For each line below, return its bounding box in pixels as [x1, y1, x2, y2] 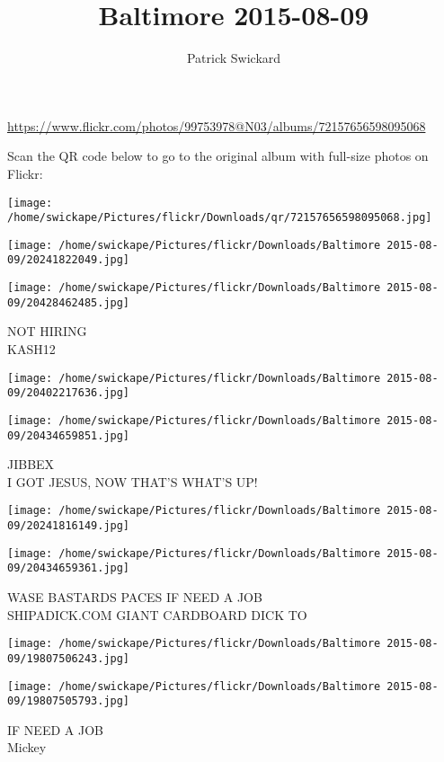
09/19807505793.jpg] [7, 695, 130, 708]
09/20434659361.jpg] [7, 562, 130, 575]
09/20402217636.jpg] [7, 386, 130, 400]
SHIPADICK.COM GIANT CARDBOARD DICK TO [7, 605, 307, 624]
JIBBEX [7, 455, 55, 474]
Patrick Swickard [186, 49, 281, 67]
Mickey [7, 738, 47, 757]
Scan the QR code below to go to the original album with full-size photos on [7, 146, 429, 165]
